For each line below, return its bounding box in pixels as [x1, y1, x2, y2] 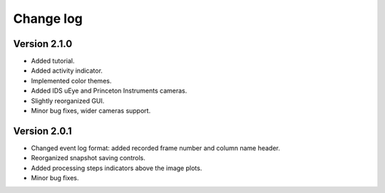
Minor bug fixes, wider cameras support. [31, 107, 151, 115]
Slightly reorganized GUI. [31, 96, 105, 105]
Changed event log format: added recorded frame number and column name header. [31, 143, 281, 152]
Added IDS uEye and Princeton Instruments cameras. [31, 86, 188, 95]
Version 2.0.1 [13, 125, 73, 137]
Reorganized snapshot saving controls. [31, 154, 145, 162]
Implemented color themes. [31, 76, 112, 85]
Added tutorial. [31, 57, 75, 66]
